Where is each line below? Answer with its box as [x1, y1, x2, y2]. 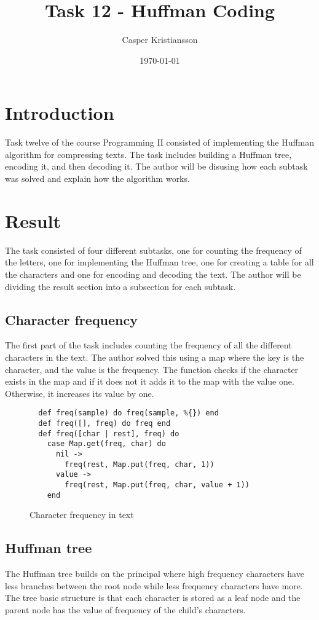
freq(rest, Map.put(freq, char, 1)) [65, 460, 215, 469]
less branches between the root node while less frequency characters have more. [5, 579, 303, 592]
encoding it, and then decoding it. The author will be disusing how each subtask [5, 160, 308, 173]
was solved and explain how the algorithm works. [5, 172, 190, 185]
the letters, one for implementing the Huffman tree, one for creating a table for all [5, 256, 314, 269]
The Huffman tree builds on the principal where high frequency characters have [5, 567, 304, 579]
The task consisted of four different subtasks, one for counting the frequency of [5, 243, 302, 256]
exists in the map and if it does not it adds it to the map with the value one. [5, 375, 294, 388]
